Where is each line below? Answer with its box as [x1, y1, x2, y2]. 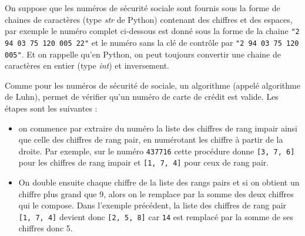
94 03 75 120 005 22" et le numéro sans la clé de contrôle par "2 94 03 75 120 [5, 36, 299, 48]
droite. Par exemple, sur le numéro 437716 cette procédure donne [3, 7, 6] [18, 144, 295, 157]
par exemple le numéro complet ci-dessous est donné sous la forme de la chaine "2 [5, 25, 300, 37]
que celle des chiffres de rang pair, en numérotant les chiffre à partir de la [18, 133, 283, 146]
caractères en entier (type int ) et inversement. [5, 59, 169, 72]
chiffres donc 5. [18, 222, 73, 234]
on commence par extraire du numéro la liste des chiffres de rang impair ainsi [18, 122, 298, 134]
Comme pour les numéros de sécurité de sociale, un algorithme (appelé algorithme [5, 79, 300, 91]
